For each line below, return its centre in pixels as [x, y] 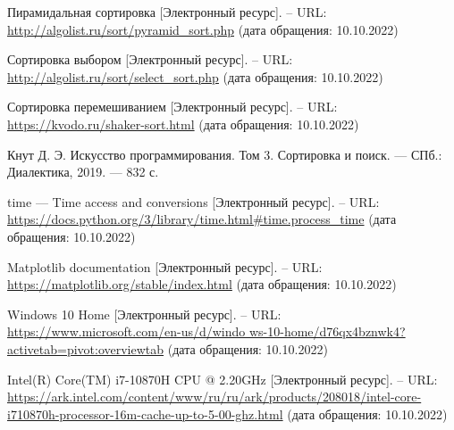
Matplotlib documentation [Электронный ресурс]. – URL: [165, 266]
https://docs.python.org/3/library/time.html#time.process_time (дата [202, 219]
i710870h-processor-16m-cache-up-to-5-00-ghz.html [145, 413]
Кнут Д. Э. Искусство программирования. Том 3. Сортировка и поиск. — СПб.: [225, 154]
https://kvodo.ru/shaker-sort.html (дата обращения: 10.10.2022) [183, 124]
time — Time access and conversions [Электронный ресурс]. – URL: [193, 201]
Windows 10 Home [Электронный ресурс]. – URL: [144, 314]
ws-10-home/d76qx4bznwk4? [327, 331]
